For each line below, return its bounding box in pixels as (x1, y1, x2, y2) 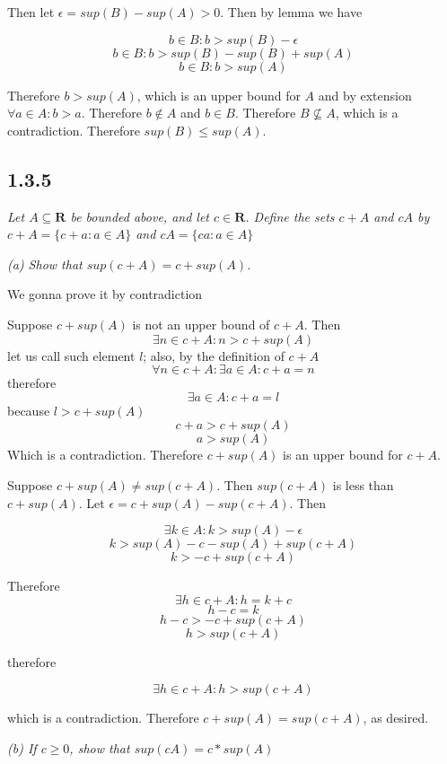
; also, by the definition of (143, 346, 285, 364)
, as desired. (363, 708, 429, 727)
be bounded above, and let (70, 206, 210, 225)
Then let (7, 3, 55, 21)
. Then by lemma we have (220, 3, 363, 21)
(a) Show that (7, 254, 83, 273)
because (7, 400, 50, 419)
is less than (332, 475, 394, 494)
